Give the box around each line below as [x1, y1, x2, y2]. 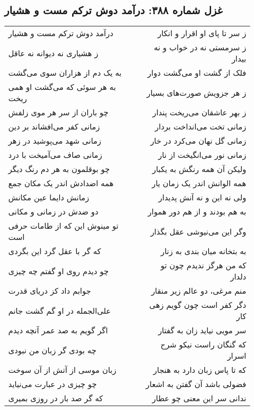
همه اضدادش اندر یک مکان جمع [8, 177, 114, 189]
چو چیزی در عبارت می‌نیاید [8, 378, 97, 390]
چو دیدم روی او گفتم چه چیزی [8, 265, 109, 277]
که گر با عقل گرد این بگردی [8, 245, 101, 257]
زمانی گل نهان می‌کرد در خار [150, 135, 246, 147]
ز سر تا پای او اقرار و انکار [157, 27, 246, 39]
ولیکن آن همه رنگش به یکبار [152, 163, 246, 175]
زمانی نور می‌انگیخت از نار [158, 149, 246, 161]
